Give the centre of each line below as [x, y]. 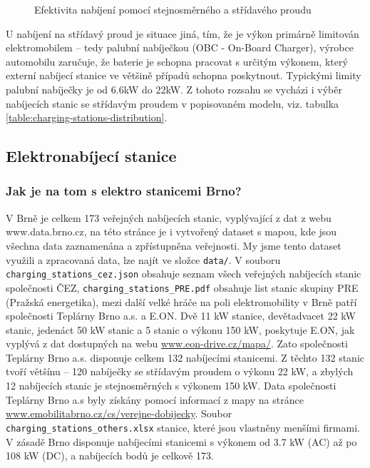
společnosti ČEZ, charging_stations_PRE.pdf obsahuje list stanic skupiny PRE [182, 287]
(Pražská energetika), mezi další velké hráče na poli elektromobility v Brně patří [181, 301]
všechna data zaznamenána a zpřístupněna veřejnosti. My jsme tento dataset [174, 245]
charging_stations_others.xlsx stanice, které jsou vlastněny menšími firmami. [183, 427]
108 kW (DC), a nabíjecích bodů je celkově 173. [110, 456]
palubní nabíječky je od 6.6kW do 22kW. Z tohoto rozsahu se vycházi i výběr [174, 89]
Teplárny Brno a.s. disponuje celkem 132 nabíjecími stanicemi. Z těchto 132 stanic [185, 357]
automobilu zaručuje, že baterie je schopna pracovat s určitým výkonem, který [177, 61]
